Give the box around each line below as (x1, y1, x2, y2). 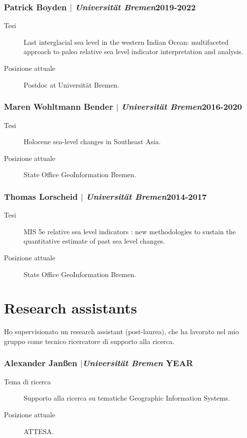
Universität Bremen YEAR (82, 357, 193, 369)
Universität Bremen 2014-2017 (86, 190, 207, 202)
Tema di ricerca (4, 376, 51, 386)
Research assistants (4, 298, 137, 318)
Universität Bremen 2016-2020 (121, 100, 242, 113)
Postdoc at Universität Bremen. (24, 79, 120, 90)
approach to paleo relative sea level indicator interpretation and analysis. (24, 46, 244, 57)
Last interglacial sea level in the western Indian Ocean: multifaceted (24, 36, 229, 47)
